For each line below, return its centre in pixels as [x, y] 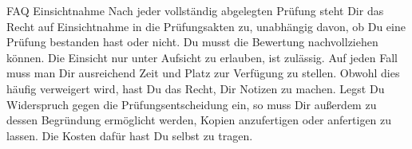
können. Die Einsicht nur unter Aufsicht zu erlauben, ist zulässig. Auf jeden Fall [202, 57]
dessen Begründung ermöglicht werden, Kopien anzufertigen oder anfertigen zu [199, 120]
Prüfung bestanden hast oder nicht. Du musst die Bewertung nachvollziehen [192, 42]
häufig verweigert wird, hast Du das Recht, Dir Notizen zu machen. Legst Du [196, 88]
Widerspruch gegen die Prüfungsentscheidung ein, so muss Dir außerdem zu [192, 104]
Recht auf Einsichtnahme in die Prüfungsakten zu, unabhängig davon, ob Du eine [206, 26]
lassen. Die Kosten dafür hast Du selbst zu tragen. [130, 135]
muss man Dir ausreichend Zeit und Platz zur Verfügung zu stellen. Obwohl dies [203, 73]
